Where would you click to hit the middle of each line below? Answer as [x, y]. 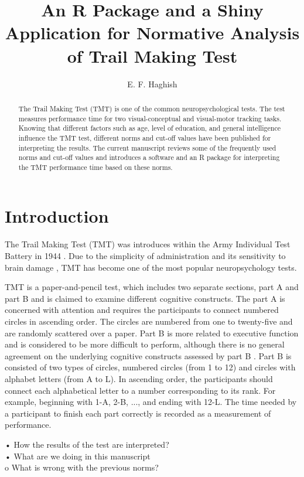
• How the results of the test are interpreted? [87, 444]
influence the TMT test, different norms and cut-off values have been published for [145, 137]
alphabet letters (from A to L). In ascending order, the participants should [139, 378]
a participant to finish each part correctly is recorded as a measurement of [138, 413]
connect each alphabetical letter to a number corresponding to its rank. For [140, 390]
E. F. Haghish [152, 84]
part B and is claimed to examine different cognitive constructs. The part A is [145, 298]
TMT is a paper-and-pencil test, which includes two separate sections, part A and [152, 287]
